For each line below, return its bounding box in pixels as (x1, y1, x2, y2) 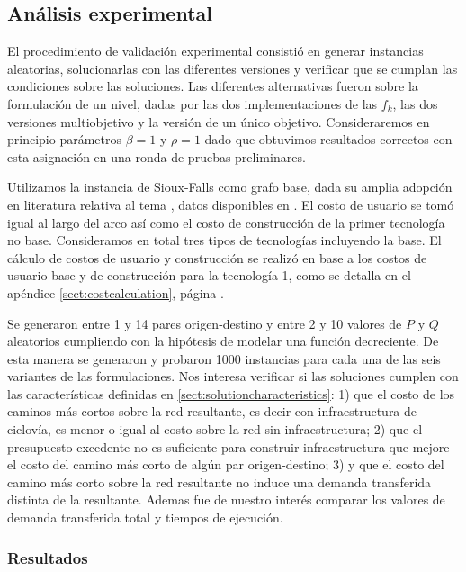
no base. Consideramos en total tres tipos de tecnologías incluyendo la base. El (7, 231, 442, 250)
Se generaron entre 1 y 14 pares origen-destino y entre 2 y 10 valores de (7, 313, 402, 332)
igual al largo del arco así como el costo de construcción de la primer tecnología (7, 213, 445, 232)
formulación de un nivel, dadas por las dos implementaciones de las (7, 94, 378, 113)
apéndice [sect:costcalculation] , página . (7, 283, 224, 302)
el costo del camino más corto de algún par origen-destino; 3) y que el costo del (7, 455, 444, 474)
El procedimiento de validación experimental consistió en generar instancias (7, 41, 424, 60)
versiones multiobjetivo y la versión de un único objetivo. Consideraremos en (7, 112, 430, 131)
